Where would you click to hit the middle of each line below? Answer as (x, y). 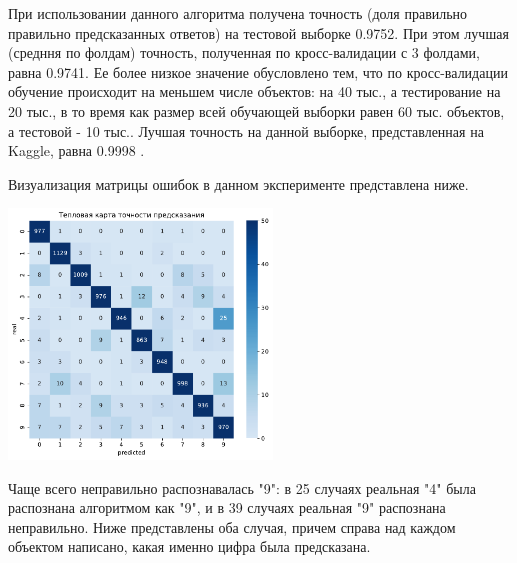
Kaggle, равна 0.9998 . (76, 150)
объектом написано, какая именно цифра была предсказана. (189, 546)
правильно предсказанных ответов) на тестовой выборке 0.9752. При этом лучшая (258, 32)
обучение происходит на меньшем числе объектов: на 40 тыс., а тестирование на (254, 91)
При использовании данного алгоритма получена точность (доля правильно (238, 13)
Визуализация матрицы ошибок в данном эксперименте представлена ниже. (238, 183)
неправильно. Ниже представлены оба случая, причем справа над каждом (232, 526)
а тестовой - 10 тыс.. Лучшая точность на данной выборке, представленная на (246, 130)
